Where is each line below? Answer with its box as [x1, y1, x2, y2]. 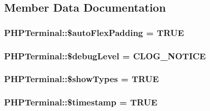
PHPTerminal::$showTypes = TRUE [4, 72, 159, 85]
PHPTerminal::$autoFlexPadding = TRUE [4, 26, 184, 39]
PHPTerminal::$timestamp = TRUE [4, 96, 158, 108]
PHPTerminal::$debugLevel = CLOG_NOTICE [4, 49, 206, 62]
